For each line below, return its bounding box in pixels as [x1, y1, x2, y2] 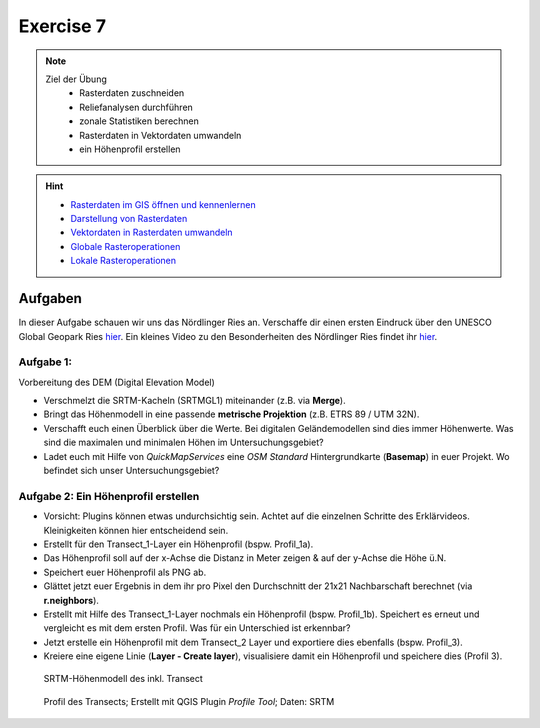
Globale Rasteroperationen [70, 240, 181, 252]
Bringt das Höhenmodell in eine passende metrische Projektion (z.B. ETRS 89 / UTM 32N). [43, 408, 420, 420]
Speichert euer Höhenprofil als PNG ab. [43, 566, 207, 578]
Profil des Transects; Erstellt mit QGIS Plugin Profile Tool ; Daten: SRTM [43, 695, 335, 707]
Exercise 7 [18, 15, 107, 37]
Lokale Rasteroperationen [70, 255, 177, 267]
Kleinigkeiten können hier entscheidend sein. [43, 524, 229, 536]
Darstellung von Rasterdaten [70, 213, 188, 225]
